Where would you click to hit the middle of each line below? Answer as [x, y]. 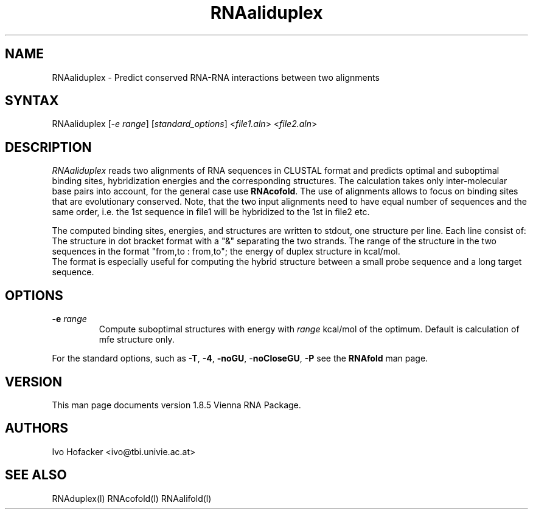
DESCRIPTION [48, 147]
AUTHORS [37, 428]
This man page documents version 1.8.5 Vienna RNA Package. [176, 405]
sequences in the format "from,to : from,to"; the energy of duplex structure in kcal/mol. [226, 252]
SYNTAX [32, 101]
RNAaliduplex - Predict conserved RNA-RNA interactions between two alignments [216, 77]
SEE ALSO [36, 475]
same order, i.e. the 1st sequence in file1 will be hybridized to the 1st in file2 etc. [211, 212]
